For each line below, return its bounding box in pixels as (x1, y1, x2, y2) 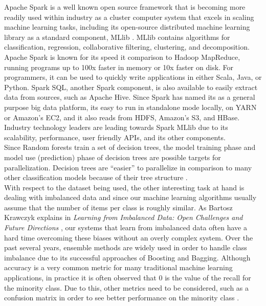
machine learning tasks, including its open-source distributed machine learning (4, 21, 250, 32)
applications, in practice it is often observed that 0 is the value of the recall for (4, 272, 251, 283)
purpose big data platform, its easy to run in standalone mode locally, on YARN (4, 101, 257, 112)
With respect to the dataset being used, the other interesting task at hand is (4, 182, 245, 192)
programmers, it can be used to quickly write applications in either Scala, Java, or (4, 72, 262, 82)
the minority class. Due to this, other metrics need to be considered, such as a (4, 282, 249, 293)
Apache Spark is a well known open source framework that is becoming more (4, 2, 246, 12)
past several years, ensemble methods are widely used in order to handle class (4, 242, 247, 253)
